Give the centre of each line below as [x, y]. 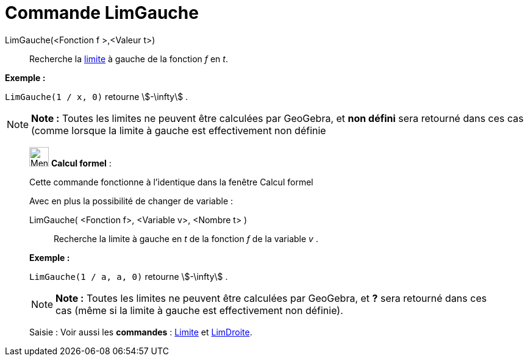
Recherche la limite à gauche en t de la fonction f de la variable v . [186, 238]
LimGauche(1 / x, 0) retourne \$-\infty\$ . [97, 96]
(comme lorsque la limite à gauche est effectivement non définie [179, 130]
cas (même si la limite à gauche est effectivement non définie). [199, 310]
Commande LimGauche [102, 13]
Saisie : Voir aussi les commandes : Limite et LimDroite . [141, 332]
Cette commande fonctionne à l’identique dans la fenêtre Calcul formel [171, 182]
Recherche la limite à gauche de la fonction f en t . [129, 59]
